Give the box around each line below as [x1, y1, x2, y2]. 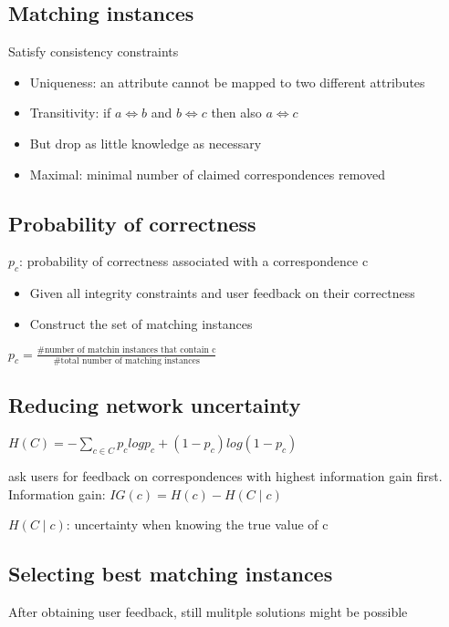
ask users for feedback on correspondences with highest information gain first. [8, 466, 443, 485]
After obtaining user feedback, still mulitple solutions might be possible [8, 601, 408, 621]
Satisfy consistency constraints [8, 42, 179, 61]
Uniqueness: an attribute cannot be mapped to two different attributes [29, 72, 425, 91]
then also [211, 103, 262, 122]
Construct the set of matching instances [29, 313, 253, 333]
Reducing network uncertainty [8, 391, 301, 419]
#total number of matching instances [53, 355, 200, 365]
